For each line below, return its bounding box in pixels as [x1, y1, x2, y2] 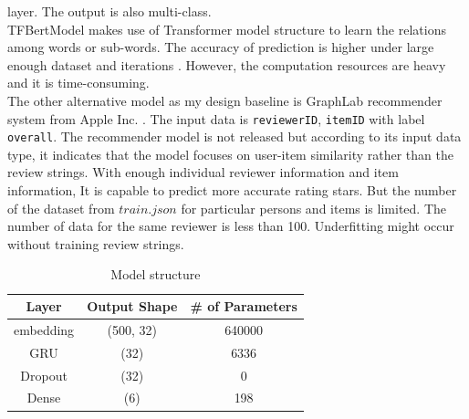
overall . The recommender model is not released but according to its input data [7, 127, 462, 146]
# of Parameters [190, 297, 297, 316]
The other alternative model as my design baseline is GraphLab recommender [7, 90, 443, 110]
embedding [14, 319, 75, 339]
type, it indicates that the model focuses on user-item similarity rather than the [7, 144, 453, 163]
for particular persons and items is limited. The [181, 198, 446, 217]
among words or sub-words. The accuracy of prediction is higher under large [7, 37, 434, 57]
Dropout [20, 365, 68, 384]
